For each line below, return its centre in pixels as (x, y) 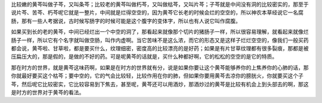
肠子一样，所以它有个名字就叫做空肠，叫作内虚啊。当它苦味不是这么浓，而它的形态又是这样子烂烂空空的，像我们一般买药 (160, 40)
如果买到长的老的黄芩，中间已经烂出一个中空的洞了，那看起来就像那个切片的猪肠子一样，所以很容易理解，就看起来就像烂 (160, 32)
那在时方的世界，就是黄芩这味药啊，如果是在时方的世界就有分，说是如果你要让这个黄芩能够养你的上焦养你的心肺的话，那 (160, 67)
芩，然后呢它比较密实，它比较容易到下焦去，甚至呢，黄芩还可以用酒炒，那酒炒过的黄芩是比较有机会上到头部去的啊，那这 (160, 84)
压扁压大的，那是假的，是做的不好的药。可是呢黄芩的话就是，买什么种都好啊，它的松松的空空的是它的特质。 (144, 57)
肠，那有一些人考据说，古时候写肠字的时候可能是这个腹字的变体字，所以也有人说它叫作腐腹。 (126, 21)
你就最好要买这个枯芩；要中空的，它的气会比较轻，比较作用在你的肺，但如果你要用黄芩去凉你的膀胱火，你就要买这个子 (157, 76)
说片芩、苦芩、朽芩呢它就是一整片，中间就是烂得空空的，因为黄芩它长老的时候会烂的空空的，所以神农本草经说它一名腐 (157, 12)
